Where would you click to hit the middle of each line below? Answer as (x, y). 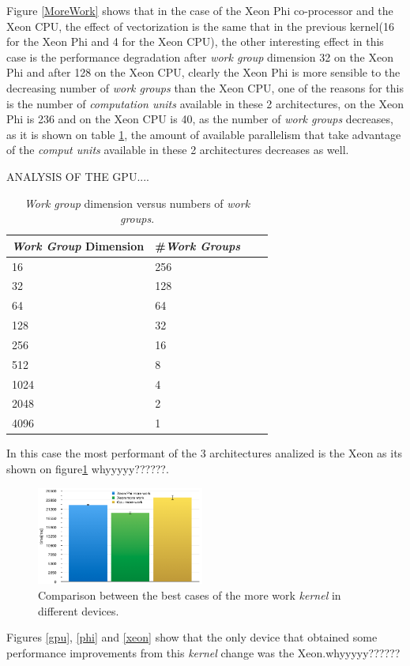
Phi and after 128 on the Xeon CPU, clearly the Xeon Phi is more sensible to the (203, 72)
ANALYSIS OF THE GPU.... (78, 176)
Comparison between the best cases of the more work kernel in (190, 595)
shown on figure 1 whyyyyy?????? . (88, 468)
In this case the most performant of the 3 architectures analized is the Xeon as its (205, 453)
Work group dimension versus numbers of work (137, 203)
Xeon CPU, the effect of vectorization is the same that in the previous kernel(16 (200, 26)
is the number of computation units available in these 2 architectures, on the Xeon (205, 103)
